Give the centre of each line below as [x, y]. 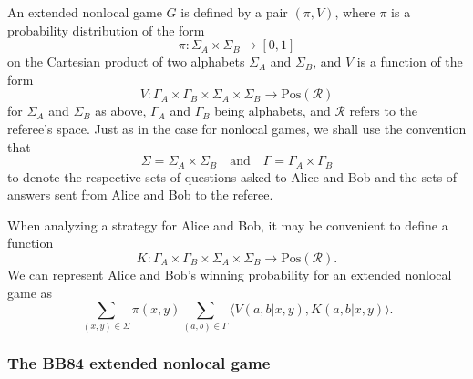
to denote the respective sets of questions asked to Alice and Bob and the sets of [232, 176]
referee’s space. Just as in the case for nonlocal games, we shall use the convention [237, 128]
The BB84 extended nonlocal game [139, 363]
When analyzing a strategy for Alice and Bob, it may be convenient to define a [228, 225]
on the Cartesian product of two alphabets [126, 61]
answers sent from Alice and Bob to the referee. [140, 195]
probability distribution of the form [106, 30]
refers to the [384, 111]
